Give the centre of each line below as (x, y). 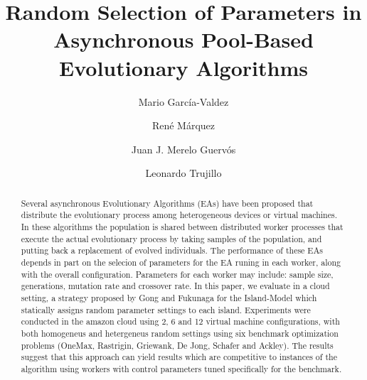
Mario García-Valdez (183, 101)
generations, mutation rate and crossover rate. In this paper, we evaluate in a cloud (175, 286)
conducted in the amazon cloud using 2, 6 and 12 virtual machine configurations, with (180, 321)
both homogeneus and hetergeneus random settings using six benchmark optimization (180, 333)
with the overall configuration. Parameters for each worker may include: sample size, (177, 274)
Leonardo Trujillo (183, 173)
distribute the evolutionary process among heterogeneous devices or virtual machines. (179, 215)
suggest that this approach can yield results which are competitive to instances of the (179, 357)
